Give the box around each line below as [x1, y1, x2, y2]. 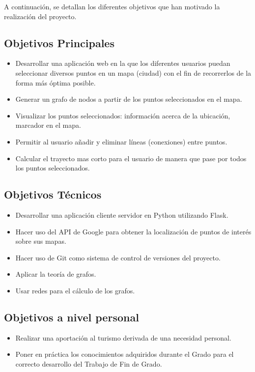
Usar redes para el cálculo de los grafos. [15, 285, 135, 295]
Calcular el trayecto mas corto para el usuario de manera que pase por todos [15, 153, 247, 163]
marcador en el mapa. [15, 120, 81, 130]
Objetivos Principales [4, 35, 114, 50]
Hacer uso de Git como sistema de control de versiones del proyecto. [15, 252, 221, 262]
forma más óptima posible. [15, 77, 96, 87]
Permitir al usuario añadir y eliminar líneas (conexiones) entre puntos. [15, 136, 227, 146]
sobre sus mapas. [15, 236, 66, 246]
